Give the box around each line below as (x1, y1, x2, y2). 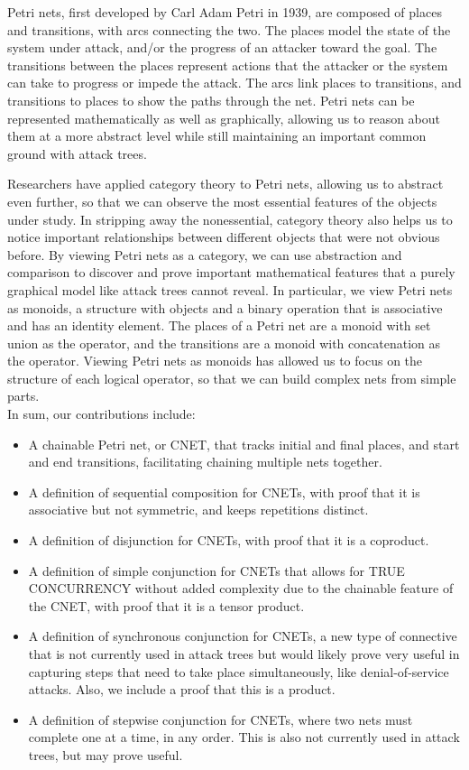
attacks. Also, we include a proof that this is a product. (28, 680, 336, 699)
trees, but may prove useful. (28, 745, 183, 764)
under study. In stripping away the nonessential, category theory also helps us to (7, 209, 453, 228)
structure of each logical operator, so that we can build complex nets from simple (7, 368, 456, 387)
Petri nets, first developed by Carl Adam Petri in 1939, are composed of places (7, 3, 442, 21)
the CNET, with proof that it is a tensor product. (28, 596, 305, 615)
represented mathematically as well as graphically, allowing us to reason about (7, 108, 441, 127)
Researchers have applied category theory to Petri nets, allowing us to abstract (7, 174, 444, 193)
